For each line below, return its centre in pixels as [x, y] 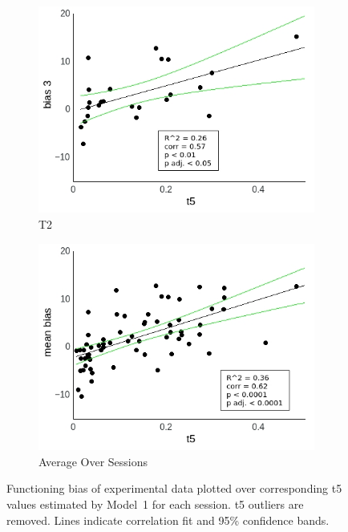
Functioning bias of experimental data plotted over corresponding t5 [174, 488]
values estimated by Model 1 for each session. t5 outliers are [155, 504]
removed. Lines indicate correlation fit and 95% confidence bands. [168, 520]
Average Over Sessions [93, 461]
